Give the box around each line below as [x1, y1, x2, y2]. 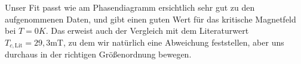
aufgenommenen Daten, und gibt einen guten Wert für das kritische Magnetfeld [5, 12, 296, 25]
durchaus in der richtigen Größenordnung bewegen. [5, 48, 192, 60]
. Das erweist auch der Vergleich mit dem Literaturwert [45, 24, 249, 37]
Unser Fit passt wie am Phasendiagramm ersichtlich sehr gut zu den [5, 1, 255, 13]
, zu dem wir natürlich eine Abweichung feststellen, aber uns [63, 36, 284, 48]
